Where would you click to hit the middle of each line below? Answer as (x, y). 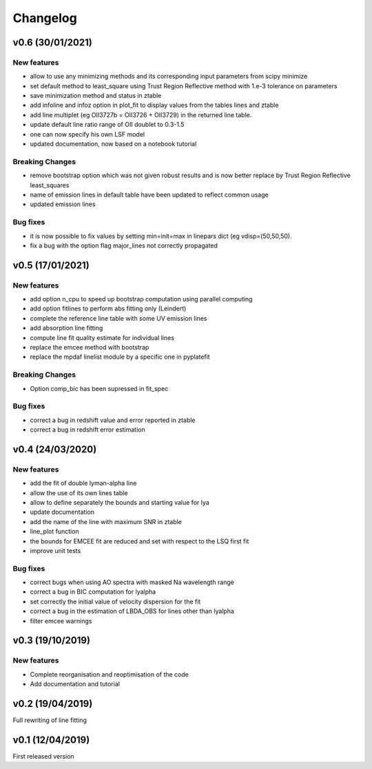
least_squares (50, 185)
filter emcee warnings (61, 621)
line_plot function (54, 532)
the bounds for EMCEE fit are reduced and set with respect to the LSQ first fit (139, 541)
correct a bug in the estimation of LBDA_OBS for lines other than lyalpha (132, 611)
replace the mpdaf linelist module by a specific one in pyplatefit (120, 357)
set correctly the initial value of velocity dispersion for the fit (115, 601)
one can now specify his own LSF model (87, 134)
